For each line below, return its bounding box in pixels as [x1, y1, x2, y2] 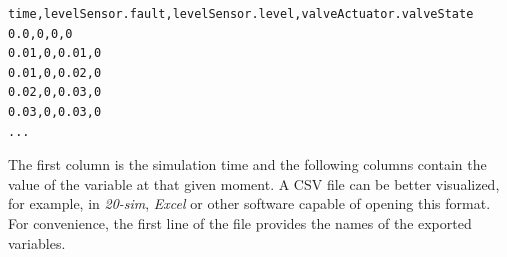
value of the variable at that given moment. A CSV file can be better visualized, [8, 173, 500, 194]
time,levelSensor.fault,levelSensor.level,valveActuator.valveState [8, 7, 474, 21]
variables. [8, 232, 66, 253]
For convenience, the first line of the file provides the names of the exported [8, 212, 472, 233]
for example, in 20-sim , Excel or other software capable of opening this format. [8, 193, 491, 214]
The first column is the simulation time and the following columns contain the [8, 154, 487, 175]
